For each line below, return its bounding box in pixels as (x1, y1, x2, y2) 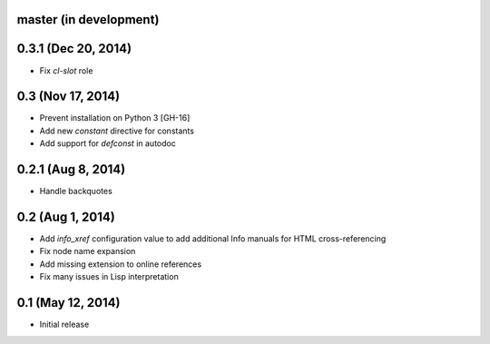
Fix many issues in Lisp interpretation (39, 271, 179, 282)
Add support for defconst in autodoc (39, 138, 176, 149)
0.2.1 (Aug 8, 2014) (16, 162, 126, 177)
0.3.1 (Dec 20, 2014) (16, 41, 132, 56)
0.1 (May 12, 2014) (16, 295, 121, 310)
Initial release (39, 319, 90, 330)
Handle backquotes (39, 186, 113, 197)
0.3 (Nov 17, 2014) (16, 89, 121, 104)
